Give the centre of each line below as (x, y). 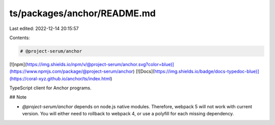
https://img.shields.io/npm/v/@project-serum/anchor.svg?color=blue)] (100, 64)
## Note (18, 97)
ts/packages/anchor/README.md (83, 13)
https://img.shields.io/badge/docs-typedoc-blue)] (207, 72)
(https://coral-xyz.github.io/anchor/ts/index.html (60, 78)
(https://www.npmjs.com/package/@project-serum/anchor (71, 72)
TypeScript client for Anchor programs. (50, 88)
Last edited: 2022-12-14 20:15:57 (44, 28)
